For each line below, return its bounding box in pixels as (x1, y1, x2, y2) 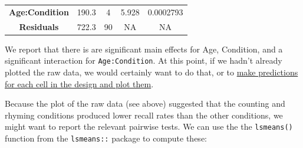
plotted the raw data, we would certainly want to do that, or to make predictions (5, 65, 298, 78)
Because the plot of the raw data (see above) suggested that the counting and (5, 97, 285, 110)
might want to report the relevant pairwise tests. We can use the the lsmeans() (5, 120, 293, 133)
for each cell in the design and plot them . (5, 77, 154, 90)
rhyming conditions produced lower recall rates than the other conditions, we (5, 108, 283, 121)
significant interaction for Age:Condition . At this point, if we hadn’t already (5, 54, 282, 67)
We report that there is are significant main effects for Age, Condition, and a (5, 42, 283, 55)
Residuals (19, 20, 59, 32)
